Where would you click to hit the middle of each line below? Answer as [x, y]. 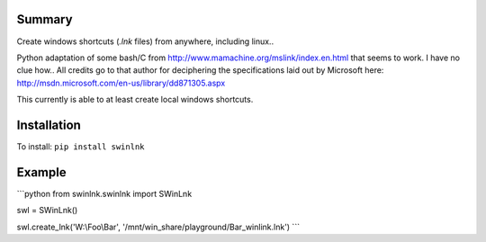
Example [41, 172]
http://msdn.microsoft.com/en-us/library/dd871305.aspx [121, 83]
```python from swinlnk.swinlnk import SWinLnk [104, 193]
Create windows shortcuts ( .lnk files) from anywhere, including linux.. [145, 41]
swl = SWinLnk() [47, 211]
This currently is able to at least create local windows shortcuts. [135, 100]
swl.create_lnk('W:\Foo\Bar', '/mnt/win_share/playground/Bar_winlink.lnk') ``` [158, 227]
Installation [49, 125]
